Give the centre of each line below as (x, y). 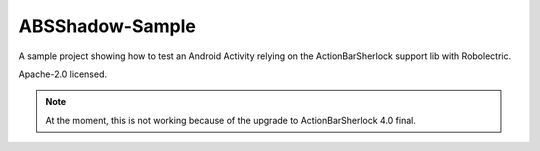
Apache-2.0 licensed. (62, 74)
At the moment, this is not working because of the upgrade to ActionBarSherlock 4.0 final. (231, 120)
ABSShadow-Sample (107, 26)
